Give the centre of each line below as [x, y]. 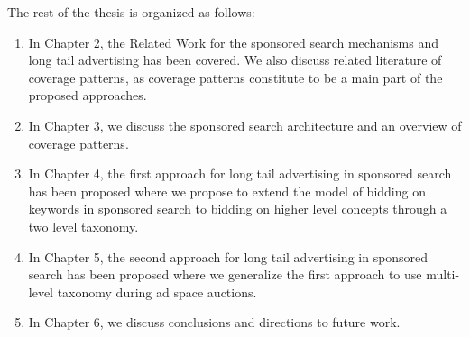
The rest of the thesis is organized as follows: [131, 12]
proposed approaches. [88, 95]
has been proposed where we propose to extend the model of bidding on [227, 191]
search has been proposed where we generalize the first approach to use [225, 274]
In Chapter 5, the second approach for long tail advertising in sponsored [228, 256]
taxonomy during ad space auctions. [157, 291]
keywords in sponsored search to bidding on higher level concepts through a [238, 209]
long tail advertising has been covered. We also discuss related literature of [235, 60]
